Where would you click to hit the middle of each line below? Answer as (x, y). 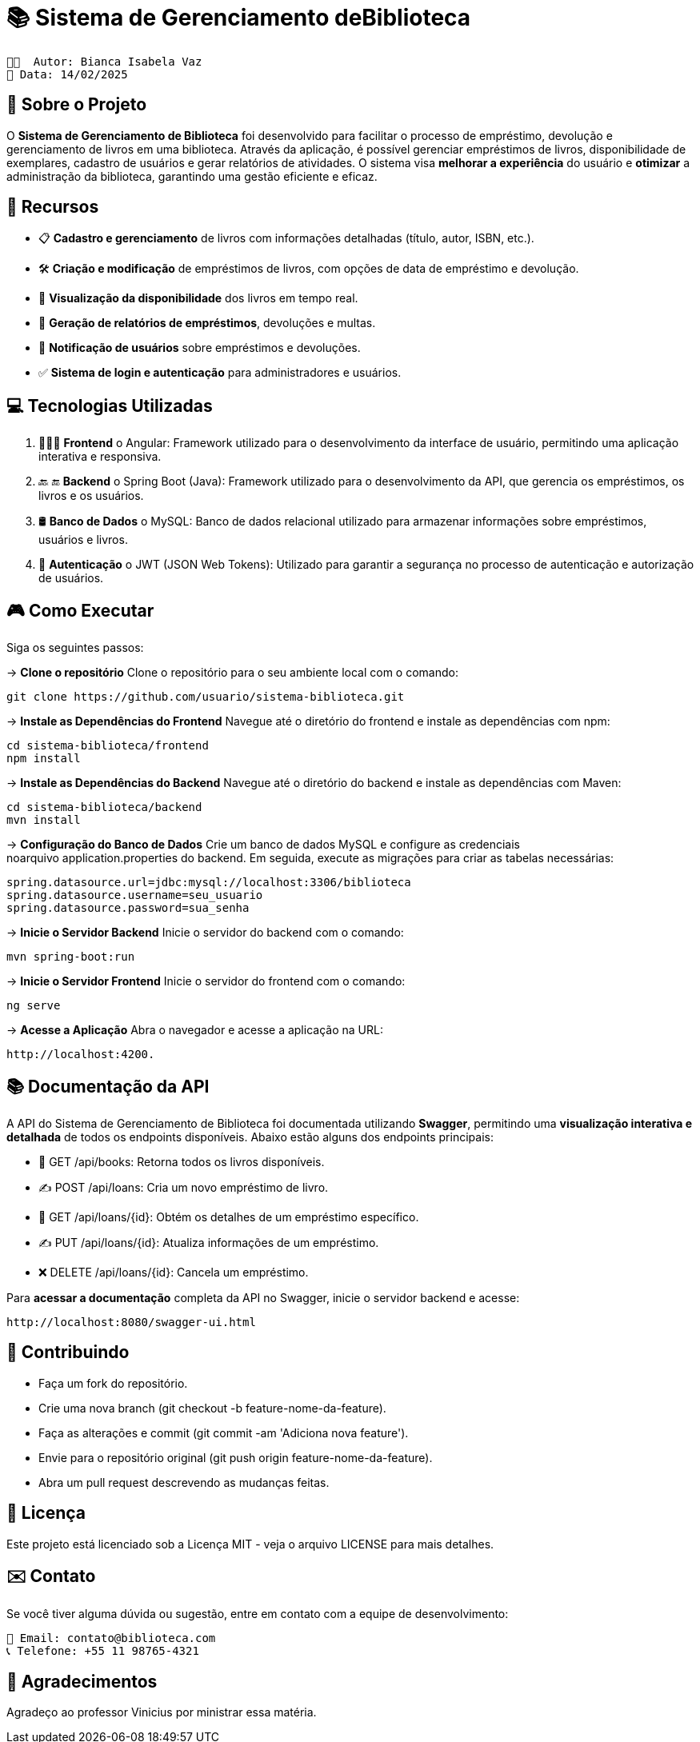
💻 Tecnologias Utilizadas (110, 406)
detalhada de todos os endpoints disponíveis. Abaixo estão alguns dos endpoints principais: (250, 1137)
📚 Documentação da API (108, 1086)
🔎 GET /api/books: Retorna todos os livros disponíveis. (182, 1161)
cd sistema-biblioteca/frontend (108, 746)
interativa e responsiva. (100, 457)
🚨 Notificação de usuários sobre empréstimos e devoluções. (200, 348)
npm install (44, 759)
